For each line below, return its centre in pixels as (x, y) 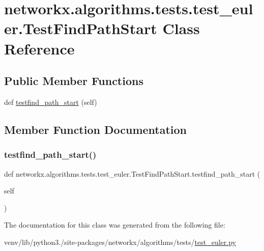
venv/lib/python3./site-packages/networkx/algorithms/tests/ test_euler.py (120, 242)
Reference (39, 48)
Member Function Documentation (96, 129)
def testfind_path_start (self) (51, 102)
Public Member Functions (74, 81)
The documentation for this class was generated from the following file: (115, 225)
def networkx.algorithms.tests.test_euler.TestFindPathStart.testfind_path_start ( (132, 173)
